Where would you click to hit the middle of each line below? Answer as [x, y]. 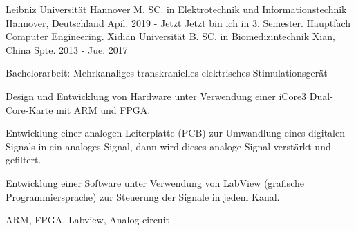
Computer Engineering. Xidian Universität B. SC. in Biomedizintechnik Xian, [170, 36]
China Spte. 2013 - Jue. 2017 [67, 49]
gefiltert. [24, 160]
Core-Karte [29, 109]
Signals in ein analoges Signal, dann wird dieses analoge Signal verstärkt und [168, 146]
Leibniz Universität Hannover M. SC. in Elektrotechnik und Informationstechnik [176, 9]
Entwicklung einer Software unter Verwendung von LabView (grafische [155, 182]
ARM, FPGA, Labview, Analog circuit [87, 220]
